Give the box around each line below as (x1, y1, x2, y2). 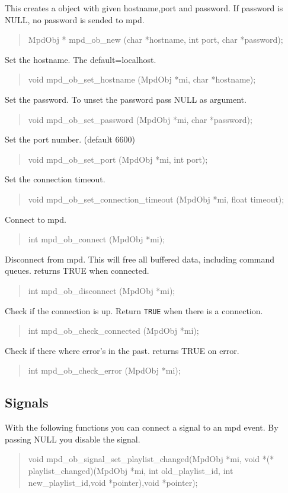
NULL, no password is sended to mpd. (5, 13, 145, 26)
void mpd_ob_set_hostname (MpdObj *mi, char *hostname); (28, 73, 256, 86)
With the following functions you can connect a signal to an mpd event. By (5, 421, 279, 434)
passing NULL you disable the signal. (5, 432, 140, 445)
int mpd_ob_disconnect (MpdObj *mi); (28, 284, 175, 296)
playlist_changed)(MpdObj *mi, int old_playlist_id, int (28, 464, 233, 476)
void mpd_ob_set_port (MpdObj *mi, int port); (28, 153, 208, 165)
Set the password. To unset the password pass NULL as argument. (5, 93, 247, 105)
